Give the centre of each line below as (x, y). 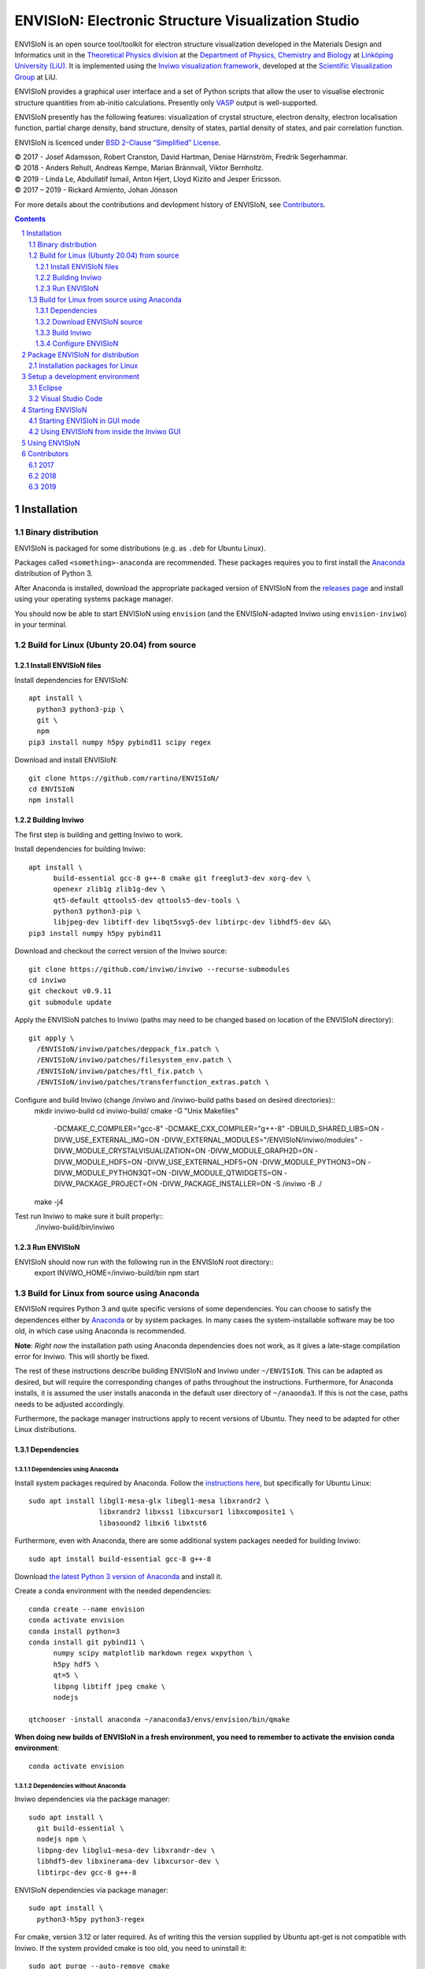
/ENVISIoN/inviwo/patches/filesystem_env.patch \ (134, 1060)
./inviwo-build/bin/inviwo (74, 1227)
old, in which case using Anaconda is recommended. (100, 1331)
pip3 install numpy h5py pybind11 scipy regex (120, 742)
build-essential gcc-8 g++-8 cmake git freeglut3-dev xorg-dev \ (182, 878)
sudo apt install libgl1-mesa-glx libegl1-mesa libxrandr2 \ (149, 1501)
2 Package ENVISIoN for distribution (80, 354)
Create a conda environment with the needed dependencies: (113, 1591)
